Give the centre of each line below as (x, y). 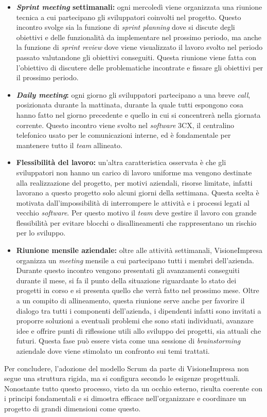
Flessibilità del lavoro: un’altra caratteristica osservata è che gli (121, 162)
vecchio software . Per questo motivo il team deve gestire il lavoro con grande (136, 213)
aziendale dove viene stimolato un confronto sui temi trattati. (113, 351)
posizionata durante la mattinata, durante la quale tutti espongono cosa (130, 105)
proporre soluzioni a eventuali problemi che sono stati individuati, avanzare (135, 321)
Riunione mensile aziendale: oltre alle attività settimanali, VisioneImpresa (139, 250)
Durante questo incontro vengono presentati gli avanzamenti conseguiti (128, 270)
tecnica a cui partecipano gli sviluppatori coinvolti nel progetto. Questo (129, 17)
